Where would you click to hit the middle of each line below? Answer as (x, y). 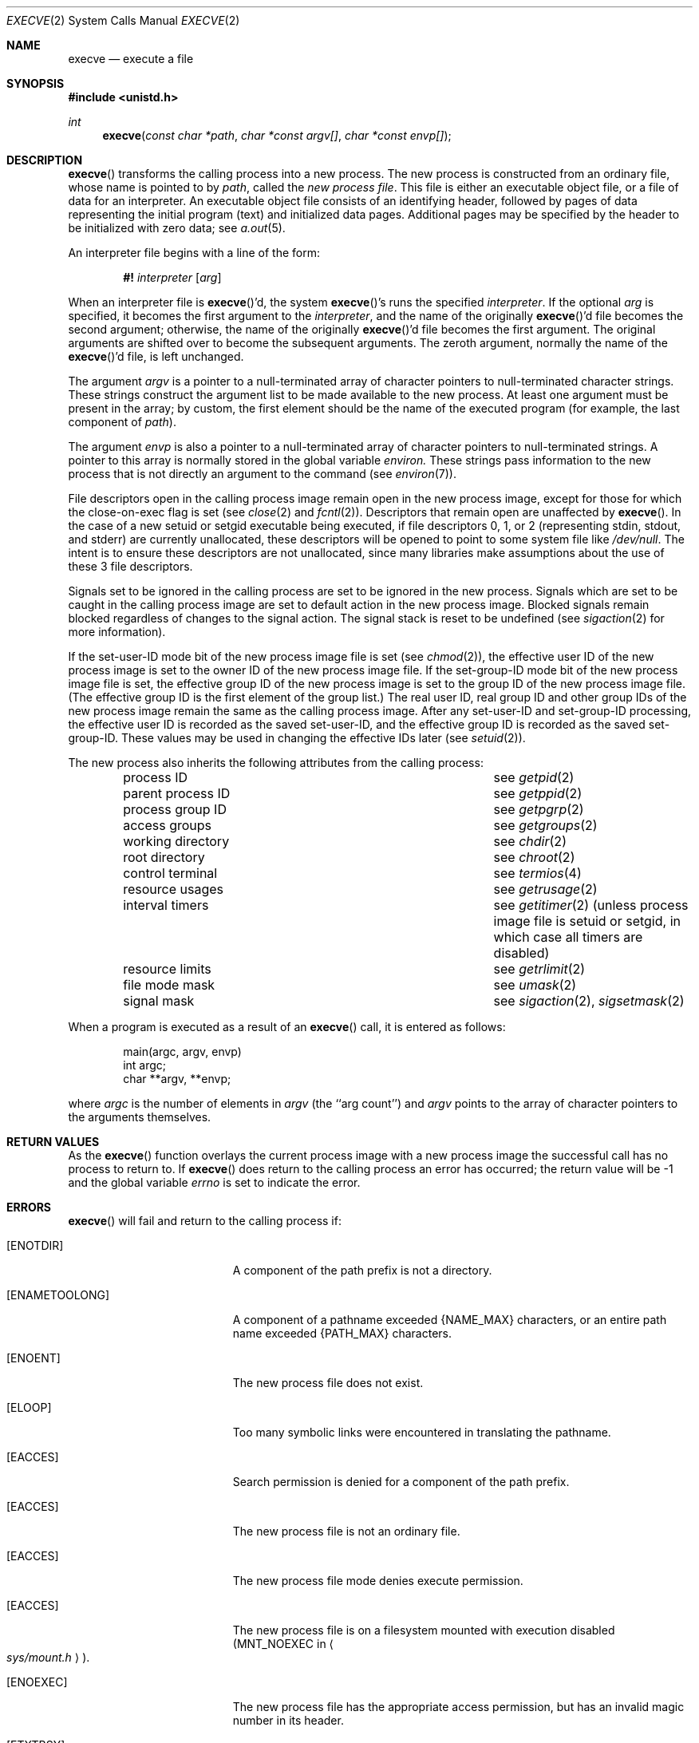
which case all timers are (568, 937)
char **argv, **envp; (177, 1079)
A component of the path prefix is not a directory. (362, 1270)
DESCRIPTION (45, 160)
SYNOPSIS (36, 83)
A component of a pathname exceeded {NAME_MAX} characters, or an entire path (450, 1320)
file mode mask (169, 985)
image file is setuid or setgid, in (587, 921)
